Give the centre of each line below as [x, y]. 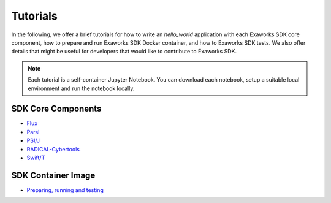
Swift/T [36, 158]
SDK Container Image [53, 175]
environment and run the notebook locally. [81, 88]
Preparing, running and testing [65, 190]
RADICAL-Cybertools [53, 149]
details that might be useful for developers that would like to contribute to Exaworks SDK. [124, 52]
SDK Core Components [56, 109]
